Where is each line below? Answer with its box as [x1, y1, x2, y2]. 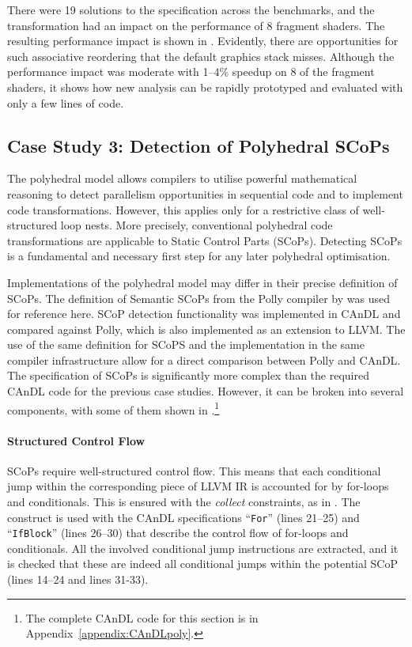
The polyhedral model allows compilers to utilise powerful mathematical [7, 170, 357, 187]
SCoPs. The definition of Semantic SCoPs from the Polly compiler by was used [7, 289, 390, 306]
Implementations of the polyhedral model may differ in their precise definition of [7, 274, 398, 290]
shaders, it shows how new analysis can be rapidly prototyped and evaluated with [7, 78, 403, 95]
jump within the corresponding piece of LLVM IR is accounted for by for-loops [7, 478, 389, 494]
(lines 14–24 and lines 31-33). [7, 571, 149, 587]
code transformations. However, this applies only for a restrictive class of [7, 201, 359, 218]
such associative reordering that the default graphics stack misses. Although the [7, 47, 395, 64]
